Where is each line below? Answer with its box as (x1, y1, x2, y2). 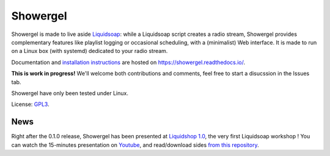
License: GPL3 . (11, 101, 50, 108)
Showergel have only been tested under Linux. (11, 89, 128, 97)
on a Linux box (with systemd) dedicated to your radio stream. (11, 48, 168, 55)
